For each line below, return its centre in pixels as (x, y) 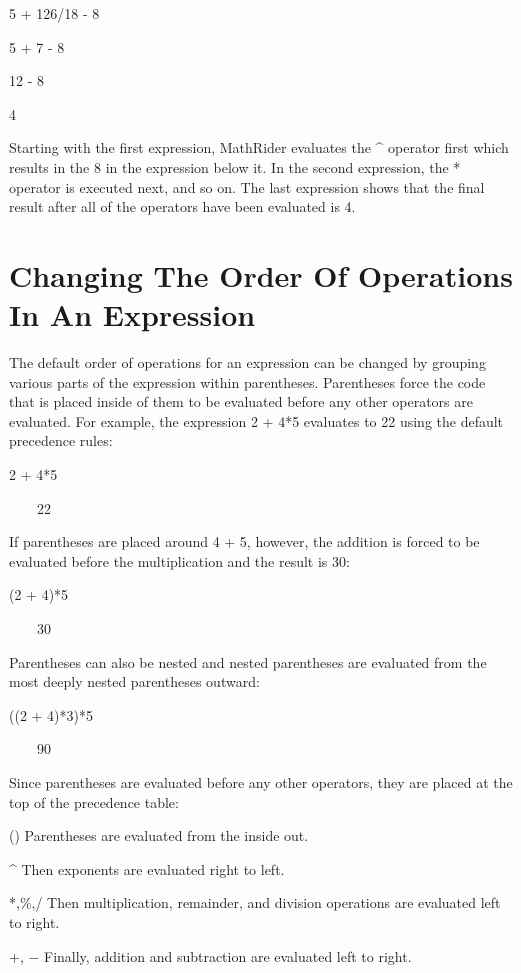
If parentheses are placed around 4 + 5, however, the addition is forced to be (244, 541)
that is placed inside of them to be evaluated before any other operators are (241, 401)
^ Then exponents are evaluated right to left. (147, 868)
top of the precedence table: (94, 801)
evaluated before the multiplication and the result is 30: (179, 560)
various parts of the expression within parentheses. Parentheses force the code (247, 381)
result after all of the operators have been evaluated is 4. (182, 206)
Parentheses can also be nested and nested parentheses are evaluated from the (248, 661)
